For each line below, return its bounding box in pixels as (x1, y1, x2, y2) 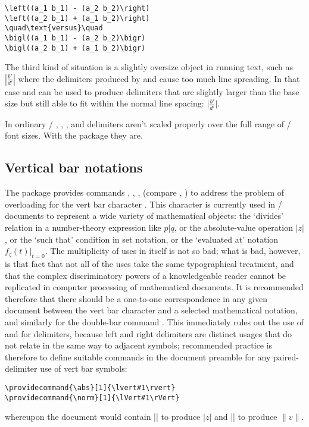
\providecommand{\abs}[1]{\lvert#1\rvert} (5, 383, 176, 392)
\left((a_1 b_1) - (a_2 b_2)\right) (5, 4, 150, 12)
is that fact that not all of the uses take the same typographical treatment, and (5, 257, 294, 269)
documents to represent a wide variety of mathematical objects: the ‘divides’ (5, 209, 283, 222)
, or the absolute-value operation (174, 221, 293, 233)
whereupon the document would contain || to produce (5, 410, 201, 423)
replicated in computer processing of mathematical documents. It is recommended (5, 281, 304, 293)
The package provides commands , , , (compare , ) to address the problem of (5, 186, 285, 199)
